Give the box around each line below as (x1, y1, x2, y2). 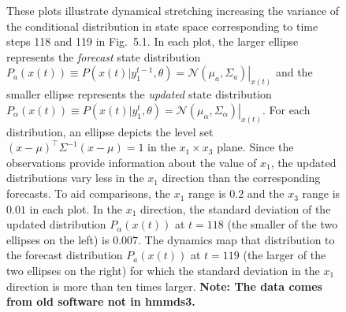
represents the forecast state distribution (6, 48, 201, 65)
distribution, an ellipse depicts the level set (6, 123, 214, 139)
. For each (262, 101, 311, 117)
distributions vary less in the (6, 169, 144, 186)
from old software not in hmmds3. (6, 293, 195, 310)
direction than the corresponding (162, 169, 321, 186)
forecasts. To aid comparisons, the (6, 185, 171, 202)
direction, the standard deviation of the (140, 200, 331, 217)
